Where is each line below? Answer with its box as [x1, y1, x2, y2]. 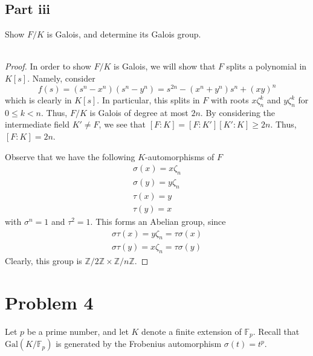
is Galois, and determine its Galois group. [47, 28, 201, 40]
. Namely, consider [27, 71, 95, 84]
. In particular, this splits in [97, 94, 200, 106]
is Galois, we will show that [114, 60, 216, 73]
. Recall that [253, 325, 300, 337]
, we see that [98, 118, 146, 131]
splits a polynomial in [226, 60, 307, 73]
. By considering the [200, 106, 276, 118]
